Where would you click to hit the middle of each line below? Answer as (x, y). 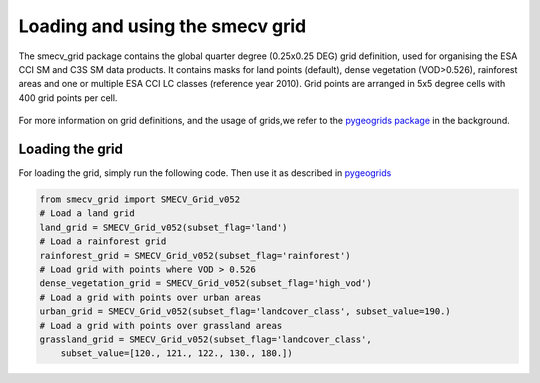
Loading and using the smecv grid (162, 26)
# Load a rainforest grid (103, 241)
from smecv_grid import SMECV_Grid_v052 (139, 199)
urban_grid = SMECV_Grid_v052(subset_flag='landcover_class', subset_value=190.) (245, 311)
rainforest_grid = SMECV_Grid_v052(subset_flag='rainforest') (195, 255)
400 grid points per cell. (68, 97)
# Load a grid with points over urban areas (150, 297)
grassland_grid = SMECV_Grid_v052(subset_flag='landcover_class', (205, 339)
